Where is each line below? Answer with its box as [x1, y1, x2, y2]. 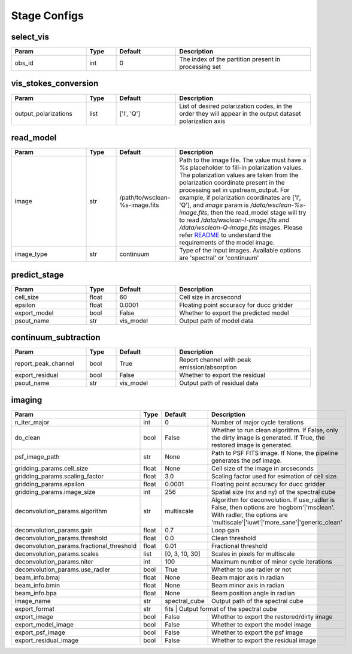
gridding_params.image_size [14, 487, 96, 496]
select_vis [11, 32, 49, 42]
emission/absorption [179, 363, 238, 372]
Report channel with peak [179, 355, 251, 364]
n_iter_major [14, 418, 50, 426]
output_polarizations [14, 109, 73, 117]
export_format [14, 604, 55, 613]
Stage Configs [11, 9, 84, 22]
